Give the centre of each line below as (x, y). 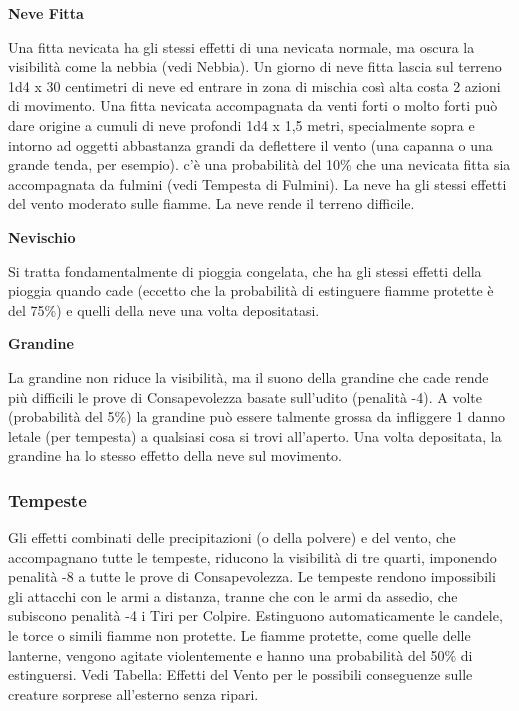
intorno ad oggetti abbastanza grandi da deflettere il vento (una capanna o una (250, 144)
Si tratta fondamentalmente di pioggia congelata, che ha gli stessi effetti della (245, 270)
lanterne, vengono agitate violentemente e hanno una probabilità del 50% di (240, 654)
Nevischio (42, 236)
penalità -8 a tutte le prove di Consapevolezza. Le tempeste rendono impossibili (252, 576)
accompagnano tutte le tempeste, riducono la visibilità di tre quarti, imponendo (252, 556)
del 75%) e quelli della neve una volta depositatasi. (164, 309)
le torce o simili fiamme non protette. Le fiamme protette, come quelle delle (239, 635)
